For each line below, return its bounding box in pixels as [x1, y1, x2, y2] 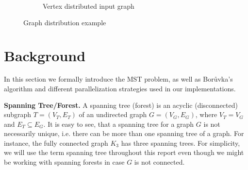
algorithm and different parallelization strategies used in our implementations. [4, 83, 236, 93]
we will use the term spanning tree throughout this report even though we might [4, 147, 244, 157]
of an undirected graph [79, 109, 147, 119]
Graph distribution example [23, 17, 106, 27]
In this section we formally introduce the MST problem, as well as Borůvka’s [4, 74, 233, 84]
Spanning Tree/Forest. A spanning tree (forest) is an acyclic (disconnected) [4, 100, 238, 110]
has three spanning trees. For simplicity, [121, 137, 240, 148]
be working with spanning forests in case [4, 157, 125, 167]
